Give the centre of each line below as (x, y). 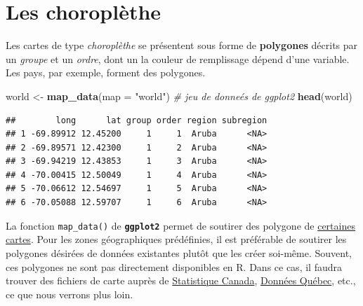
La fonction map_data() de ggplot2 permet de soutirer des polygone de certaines (180, 225)
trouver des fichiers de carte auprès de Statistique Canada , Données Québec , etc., (181, 280)
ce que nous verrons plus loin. (70, 294)
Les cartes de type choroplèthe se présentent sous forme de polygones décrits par (182, 45)
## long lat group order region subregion (137, 120)
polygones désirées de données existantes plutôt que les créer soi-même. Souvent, (179, 252)
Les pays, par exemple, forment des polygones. (106, 72)
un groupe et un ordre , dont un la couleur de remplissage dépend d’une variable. (178, 58)
